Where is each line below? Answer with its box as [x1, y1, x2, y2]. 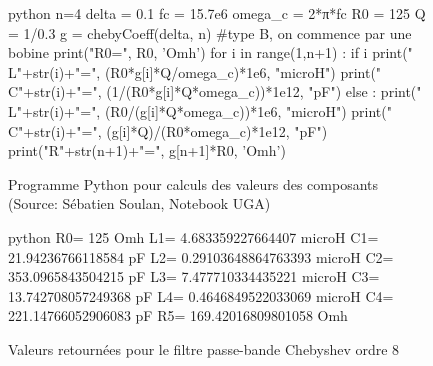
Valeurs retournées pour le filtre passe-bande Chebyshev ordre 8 [8, 338, 400, 359]
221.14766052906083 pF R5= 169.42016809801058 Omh [8, 305, 348, 326]
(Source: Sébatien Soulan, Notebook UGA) [8, 193, 271, 214]
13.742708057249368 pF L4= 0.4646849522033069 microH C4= [8, 285, 394, 306]
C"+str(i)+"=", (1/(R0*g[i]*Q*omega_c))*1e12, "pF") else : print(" [8, 81, 422, 102]
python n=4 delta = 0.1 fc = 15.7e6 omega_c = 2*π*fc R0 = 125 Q [8, 3, 426, 23]
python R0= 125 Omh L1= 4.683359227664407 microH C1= [8, 226, 379, 247]
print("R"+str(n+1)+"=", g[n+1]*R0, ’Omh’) [8, 140, 286, 161]
